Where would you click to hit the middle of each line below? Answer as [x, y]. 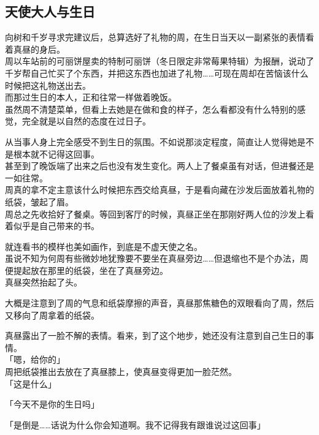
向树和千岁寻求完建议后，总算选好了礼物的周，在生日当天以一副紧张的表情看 [159, 37]
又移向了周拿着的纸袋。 [52, 315]
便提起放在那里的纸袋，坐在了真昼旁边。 [86, 270]
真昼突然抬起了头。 [44, 282]
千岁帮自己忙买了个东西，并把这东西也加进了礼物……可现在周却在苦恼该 [148, 73]
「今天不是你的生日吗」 [52, 404]
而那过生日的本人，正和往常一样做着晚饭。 [91, 97]
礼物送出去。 [65, 85]
